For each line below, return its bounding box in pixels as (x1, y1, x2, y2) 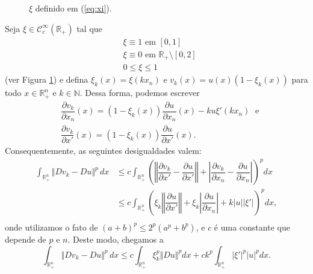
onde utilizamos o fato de (5, 220, 98, 233)
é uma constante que (214, 220, 290, 233)
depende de (5, 232, 46, 245)
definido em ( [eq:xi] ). (35, 2, 112, 14)
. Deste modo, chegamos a (67, 232, 164, 245)
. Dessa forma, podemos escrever (79, 86, 200, 99)
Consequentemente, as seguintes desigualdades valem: (5, 144, 202, 157)
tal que (76, 22, 102, 34)
